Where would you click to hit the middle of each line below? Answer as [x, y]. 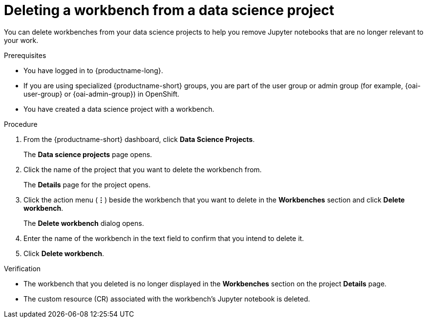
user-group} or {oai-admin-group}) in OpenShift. [102, 94]
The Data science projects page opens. [88, 154]
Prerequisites [25, 55]
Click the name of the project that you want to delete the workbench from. [143, 169]
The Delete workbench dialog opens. [84, 223]
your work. [21, 40]
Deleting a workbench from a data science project [169, 10]
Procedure [21, 124]
